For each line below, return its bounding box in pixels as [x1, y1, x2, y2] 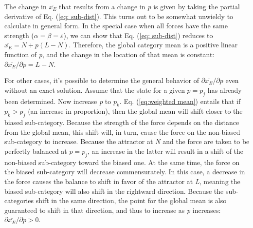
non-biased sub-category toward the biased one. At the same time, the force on [4, 157, 240, 167]
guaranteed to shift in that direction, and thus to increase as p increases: [4, 205, 221, 215]
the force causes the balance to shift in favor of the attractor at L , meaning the [4, 176, 240, 186]
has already [207, 84, 242, 95]
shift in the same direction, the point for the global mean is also [36, 195, 227, 206]
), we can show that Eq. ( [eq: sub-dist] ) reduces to [63, 30, 213, 40]
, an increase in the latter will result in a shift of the [88, 145, 244, 156]
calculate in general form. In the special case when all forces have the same [4, 21, 228, 31]
